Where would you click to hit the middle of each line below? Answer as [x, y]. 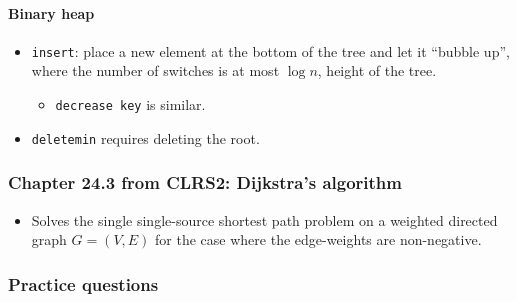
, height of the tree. [377, 70]
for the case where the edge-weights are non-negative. [318, 239]
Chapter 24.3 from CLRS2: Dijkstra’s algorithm [205, 182]
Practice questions [83, 283]
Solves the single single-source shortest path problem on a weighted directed [264, 219]
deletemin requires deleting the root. [145, 137]
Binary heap [51, 12]
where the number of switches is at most [155, 70]
